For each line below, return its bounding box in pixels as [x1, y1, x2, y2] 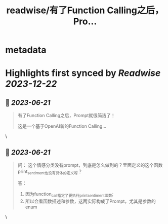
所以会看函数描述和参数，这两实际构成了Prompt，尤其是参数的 [25, 198, 156, 204]
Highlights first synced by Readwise [5, 67, 161, 79]
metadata [5, 44, 47, 56]
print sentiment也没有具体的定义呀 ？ [17, 168, 82, 175]
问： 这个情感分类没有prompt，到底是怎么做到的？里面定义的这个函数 [17, 162, 163, 168]
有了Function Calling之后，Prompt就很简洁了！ [17, 113, 115, 119]
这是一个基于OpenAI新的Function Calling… [17, 123, 107, 129]
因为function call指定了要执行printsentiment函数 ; [25, 191, 114, 198]
